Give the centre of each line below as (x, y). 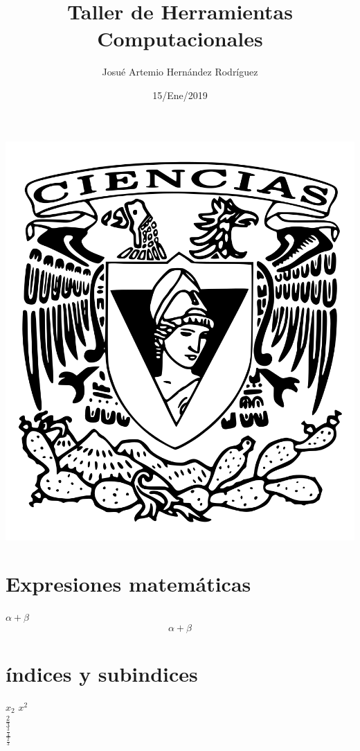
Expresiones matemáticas (128, 584)
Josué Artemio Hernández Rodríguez (180, 72)
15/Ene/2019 (180, 95)
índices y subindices (102, 673)
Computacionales (180, 38)
